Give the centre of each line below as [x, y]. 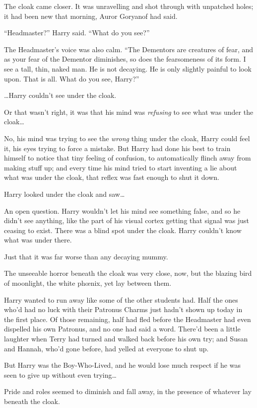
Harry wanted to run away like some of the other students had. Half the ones [121, 299]
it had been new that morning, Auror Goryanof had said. [91, 16]
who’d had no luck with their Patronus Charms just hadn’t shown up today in [123, 309]
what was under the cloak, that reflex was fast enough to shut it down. [112, 177]
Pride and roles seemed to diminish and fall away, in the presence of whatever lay [128, 391]
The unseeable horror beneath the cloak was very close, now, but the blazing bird [128, 273]
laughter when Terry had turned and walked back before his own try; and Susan [126, 339]
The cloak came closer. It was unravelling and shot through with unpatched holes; [129, 6]
